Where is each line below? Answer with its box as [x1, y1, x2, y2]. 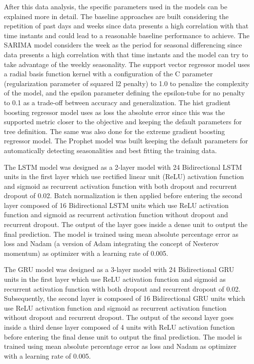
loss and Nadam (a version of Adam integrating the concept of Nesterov [4, 238, 219, 249]
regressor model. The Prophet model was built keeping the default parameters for [4, 136, 248, 146]
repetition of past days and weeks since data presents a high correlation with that [4, 21, 249, 31]
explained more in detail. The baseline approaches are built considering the [4, 11, 229, 21]
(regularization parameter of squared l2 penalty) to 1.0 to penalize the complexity [4, 78, 249, 88]
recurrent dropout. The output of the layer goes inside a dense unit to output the [4, 219, 248, 229]
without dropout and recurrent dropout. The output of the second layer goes [4, 312, 234, 322]
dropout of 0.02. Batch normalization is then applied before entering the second [4, 190, 242, 201]
